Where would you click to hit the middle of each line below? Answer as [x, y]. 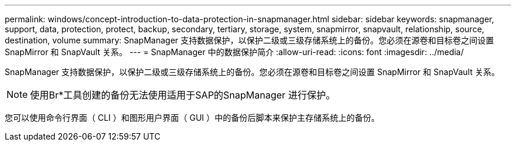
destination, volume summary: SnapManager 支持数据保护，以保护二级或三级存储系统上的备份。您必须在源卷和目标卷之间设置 [249, 40]
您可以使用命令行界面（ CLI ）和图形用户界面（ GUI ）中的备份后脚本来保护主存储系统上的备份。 [192, 118]
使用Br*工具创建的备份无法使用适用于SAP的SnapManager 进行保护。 [183, 95]
